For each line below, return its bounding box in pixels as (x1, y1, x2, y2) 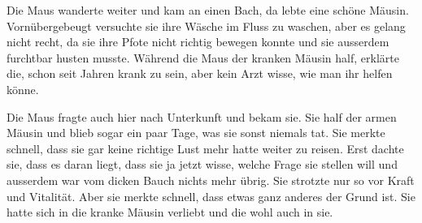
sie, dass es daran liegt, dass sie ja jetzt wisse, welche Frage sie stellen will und (7, 156, 398, 173)
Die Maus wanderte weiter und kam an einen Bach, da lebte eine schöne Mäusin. (7, 2, 409, 18)
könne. (7, 80, 39, 97)
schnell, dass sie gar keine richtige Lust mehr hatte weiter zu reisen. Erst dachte (7, 139, 404, 157)
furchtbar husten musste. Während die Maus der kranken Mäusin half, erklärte (7, 49, 399, 66)
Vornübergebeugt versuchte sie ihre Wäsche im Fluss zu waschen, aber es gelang (7, 17, 406, 34)
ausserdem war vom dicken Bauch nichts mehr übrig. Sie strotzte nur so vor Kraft (7, 171, 415, 188)
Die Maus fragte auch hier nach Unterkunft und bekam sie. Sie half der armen (7, 108, 397, 125)
